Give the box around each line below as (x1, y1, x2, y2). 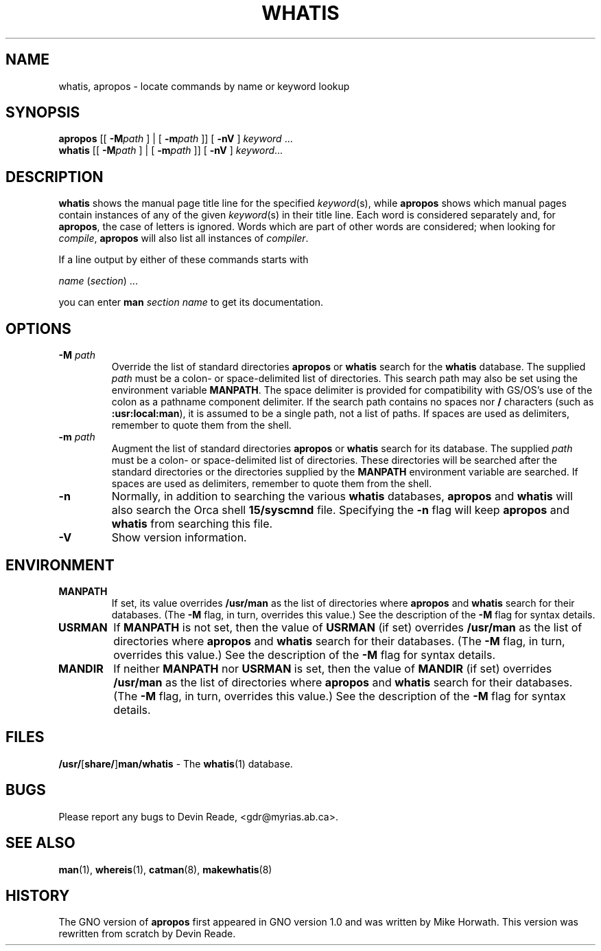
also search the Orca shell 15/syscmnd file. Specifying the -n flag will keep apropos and (111, 503, 570, 517)
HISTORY (5, 886, 70, 904)
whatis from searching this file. (111, 517, 273, 531)
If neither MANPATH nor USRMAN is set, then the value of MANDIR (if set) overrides (113, 661, 552, 675)
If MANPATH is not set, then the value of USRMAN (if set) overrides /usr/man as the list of (113, 620, 582, 634)
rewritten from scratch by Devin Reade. (58, 928, 236, 940)
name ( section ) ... (58, 275, 138, 287)
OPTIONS (5, 320, 71, 337)
